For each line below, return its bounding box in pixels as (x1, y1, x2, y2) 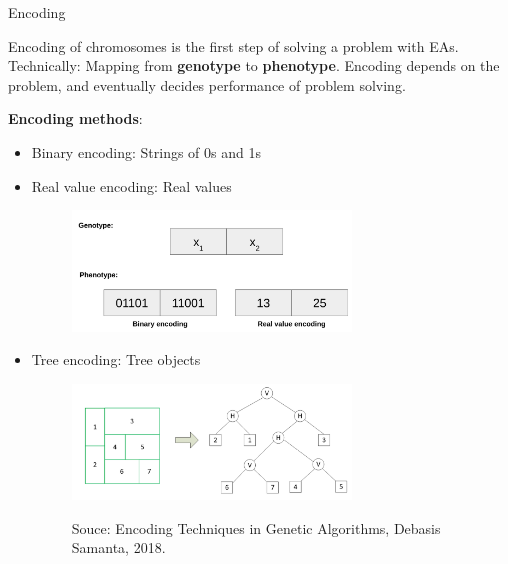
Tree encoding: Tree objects (31, 349, 201, 370)
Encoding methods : (8, 108, 143, 129)
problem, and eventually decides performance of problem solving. (8, 74, 406, 95)
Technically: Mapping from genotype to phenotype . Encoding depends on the (8, 55, 500, 76)
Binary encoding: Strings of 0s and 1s (31, 141, 261, 162)
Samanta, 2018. (71, 537, 166, 558)
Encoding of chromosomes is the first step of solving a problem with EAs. (8, 35, 459, 56)
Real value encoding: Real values (31, 175, 232, 196)
